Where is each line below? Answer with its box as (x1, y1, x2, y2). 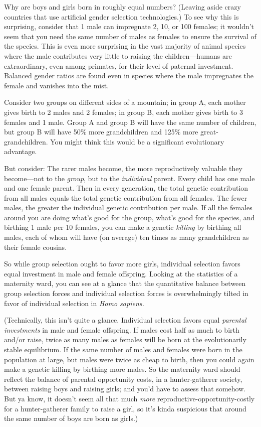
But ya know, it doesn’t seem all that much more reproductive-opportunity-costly (4, 393, 255, 403)
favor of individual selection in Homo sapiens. (4, 298, 144, 308)
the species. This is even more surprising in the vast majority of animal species (4, 41, 246, 51)
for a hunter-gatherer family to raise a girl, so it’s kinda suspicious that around (4, 403, 246, 413)
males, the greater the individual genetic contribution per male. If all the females (4, 202, 252, 213)
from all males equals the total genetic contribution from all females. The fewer (4, 192, 247, 203)
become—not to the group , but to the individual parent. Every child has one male (4, 173, 255, 183)
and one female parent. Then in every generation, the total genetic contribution (4, 183, 248, 193)
